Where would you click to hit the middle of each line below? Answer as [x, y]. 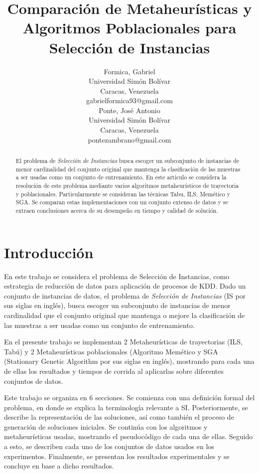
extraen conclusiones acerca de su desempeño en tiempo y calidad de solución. [117, 210]
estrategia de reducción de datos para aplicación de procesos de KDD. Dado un [125, 286]
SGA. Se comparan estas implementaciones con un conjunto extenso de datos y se [122, 202]
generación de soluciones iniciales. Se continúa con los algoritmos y [106, 426]
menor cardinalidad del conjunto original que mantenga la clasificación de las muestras [128, 169]
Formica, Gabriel [129, 71]
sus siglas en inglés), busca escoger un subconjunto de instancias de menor [117, 305]
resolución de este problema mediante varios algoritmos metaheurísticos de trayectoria [127, 186]
